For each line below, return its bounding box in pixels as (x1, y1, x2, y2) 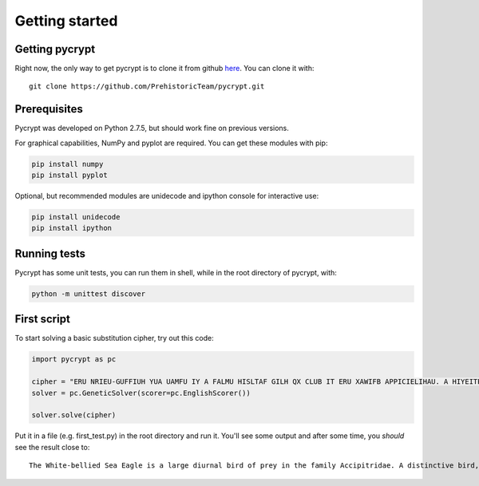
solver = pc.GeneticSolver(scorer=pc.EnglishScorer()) (31, 388, 251, 397)
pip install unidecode (31, 212, 121, 222)
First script (14, 312, 71, 326)
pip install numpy (31, 160, 104, 168)
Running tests (14, 247, 86, 260)
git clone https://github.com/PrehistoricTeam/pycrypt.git (29, 82, 265, 91)
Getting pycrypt (14, 42, 96, 56)
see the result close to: (14, 442, 90, 452)
